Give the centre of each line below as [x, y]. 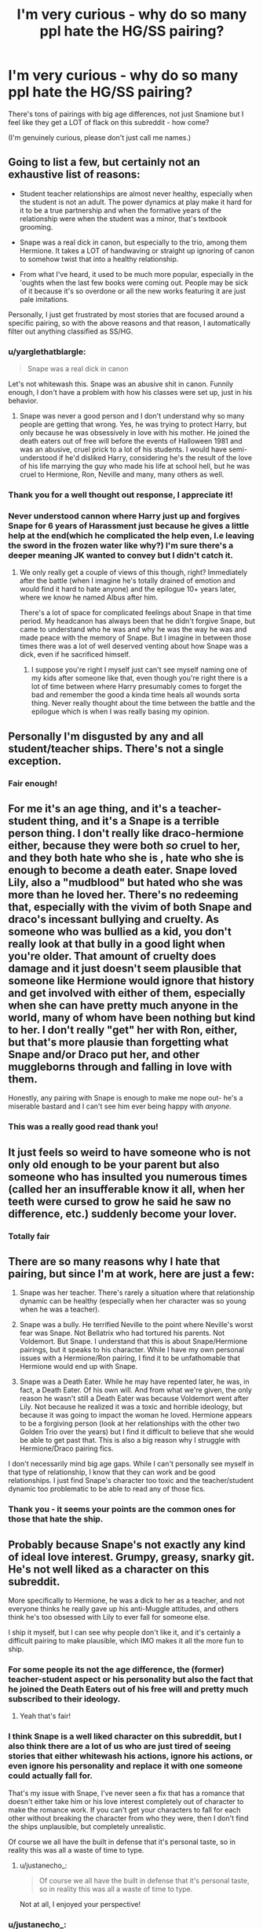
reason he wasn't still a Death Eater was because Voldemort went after [134, 1399]
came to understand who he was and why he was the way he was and [133, 629]
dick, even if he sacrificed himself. [75, 655]
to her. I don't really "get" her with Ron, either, [123, 1029]
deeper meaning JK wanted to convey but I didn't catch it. [121, 555]
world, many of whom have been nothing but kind [132, 1018]
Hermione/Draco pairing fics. [66, 1448]
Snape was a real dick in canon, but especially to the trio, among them [133, 242]
